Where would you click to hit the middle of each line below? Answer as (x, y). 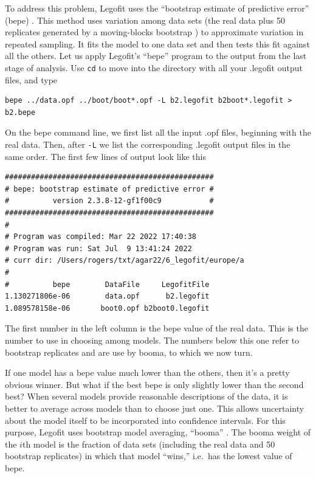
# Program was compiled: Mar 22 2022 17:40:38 (101, 237)
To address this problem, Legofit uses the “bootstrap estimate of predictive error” (157, 8)
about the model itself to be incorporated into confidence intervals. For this (145, 420)
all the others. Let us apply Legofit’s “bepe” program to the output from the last (156, 56)
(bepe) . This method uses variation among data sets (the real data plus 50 (145, 20)
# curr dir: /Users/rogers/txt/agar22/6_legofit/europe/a (125, 261)
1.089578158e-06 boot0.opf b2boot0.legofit (107, 308)
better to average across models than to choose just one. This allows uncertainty (155, 408)
